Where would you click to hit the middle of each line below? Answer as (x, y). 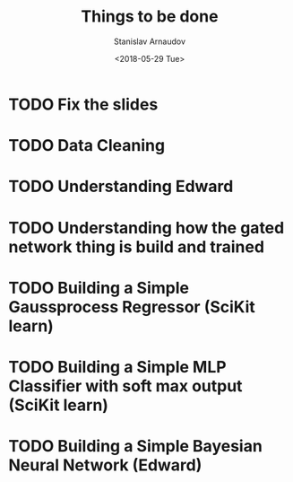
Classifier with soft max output (125, 386)
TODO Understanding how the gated (146, 228)
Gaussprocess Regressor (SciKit (132, 307)
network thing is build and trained (137, 246)
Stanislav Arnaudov (150, 41)
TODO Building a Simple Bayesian (136, 447)
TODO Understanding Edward (121, 187)
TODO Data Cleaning (87, 146)
